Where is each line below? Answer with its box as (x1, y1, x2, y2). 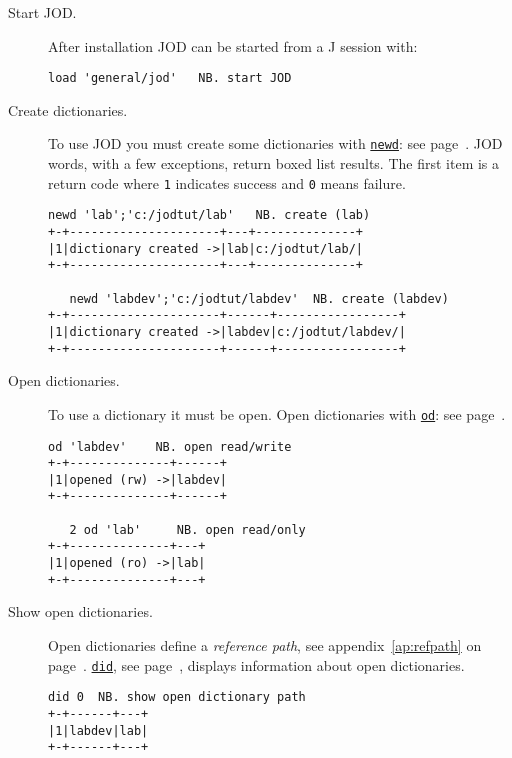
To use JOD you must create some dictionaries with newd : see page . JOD (48, 133, 503, 154)
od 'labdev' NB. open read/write (48, 439, 292, 454)
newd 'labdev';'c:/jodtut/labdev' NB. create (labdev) (69, 291, 449, 306)
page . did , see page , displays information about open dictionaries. (48, 654, 465, 675)
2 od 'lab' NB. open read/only (69, 522, 306, 537)
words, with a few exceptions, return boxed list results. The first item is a (48, 153, 500, 174)
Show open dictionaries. (8, 601, 153, 622)
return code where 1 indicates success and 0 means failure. (48, 172, 406, 193)
